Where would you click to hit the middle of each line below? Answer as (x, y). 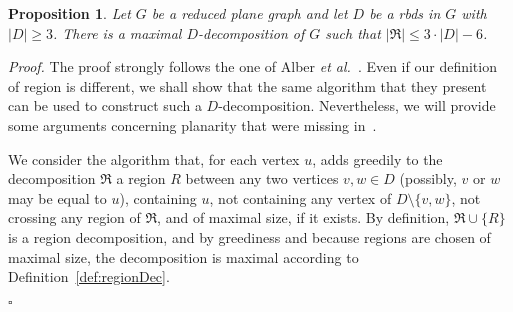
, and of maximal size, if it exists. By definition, (303, 217)
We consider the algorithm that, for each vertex (154, 158)
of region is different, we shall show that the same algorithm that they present (247, 85)
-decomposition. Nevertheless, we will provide (357, 105)
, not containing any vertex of (300, 197)
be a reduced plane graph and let (249, 13)
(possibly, (428, 178)
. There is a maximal (117, 32)
